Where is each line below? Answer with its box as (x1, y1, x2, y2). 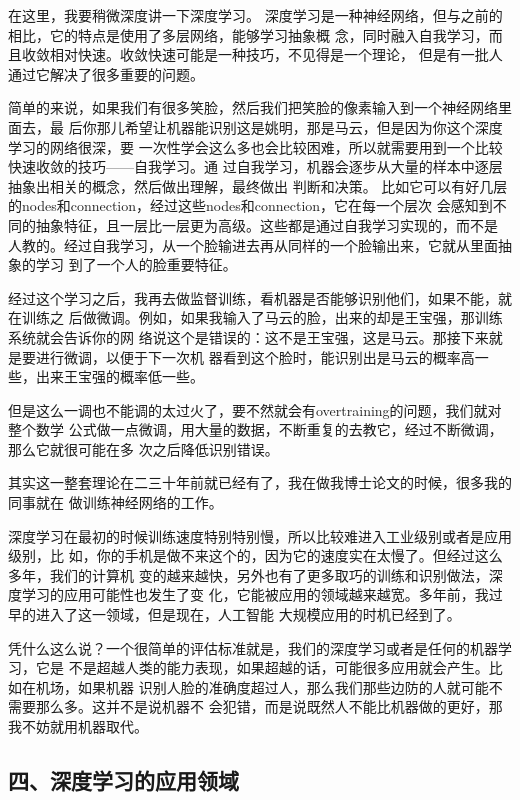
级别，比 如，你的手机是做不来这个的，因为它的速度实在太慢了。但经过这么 (8, 545, 503, 566)
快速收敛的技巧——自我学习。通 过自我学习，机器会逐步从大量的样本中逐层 (8, 156, 503, 177)
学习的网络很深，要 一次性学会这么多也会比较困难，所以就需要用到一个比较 (8, 136, 503, 157)
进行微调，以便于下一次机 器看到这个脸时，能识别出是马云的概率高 (35, 346, 475, 367)
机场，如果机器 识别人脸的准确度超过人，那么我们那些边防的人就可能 (35, 676, 489, 697)
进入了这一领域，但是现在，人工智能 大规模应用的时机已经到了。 (35, 604, 461, 625)
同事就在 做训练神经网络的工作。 (8, 492, 223, 513)
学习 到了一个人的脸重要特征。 (35, 254, 237, 275)
